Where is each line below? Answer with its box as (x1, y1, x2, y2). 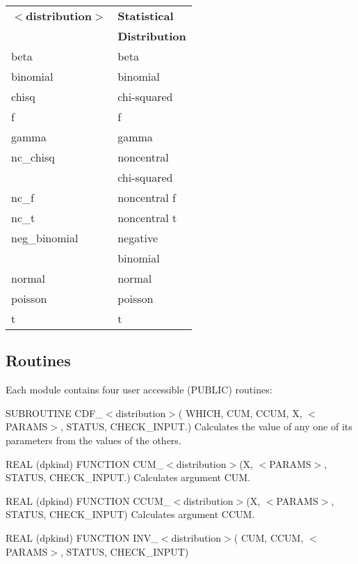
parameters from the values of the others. (6, 432, 181, 447)
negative (117, 230, 158, 246)
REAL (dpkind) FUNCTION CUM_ (6, 456, 164, 471)
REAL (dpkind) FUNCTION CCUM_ (6, 493, 171, 508)
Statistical (117, 8, 174, 24)
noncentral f (117, 189, 176, 205)
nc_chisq (11, 149, 55, 165)
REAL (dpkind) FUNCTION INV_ (6, 530, 158, 545)
